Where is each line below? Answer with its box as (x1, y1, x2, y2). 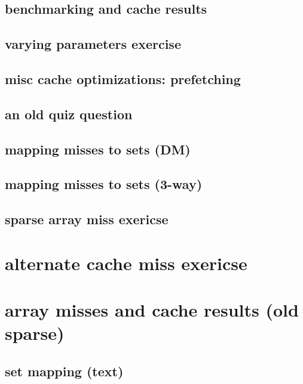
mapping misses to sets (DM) (5, 140, 191, 158)
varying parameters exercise (5, 35, 181, 53)
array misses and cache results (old (5, 298, 299, 322)
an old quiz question (5, 104, 133, 123)
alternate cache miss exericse (5, 250, 247, 275)
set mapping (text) (5, 361, 124, 380)
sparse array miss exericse (5, 210, 169, 228)
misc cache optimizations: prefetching (5, 69, 241, 88)
